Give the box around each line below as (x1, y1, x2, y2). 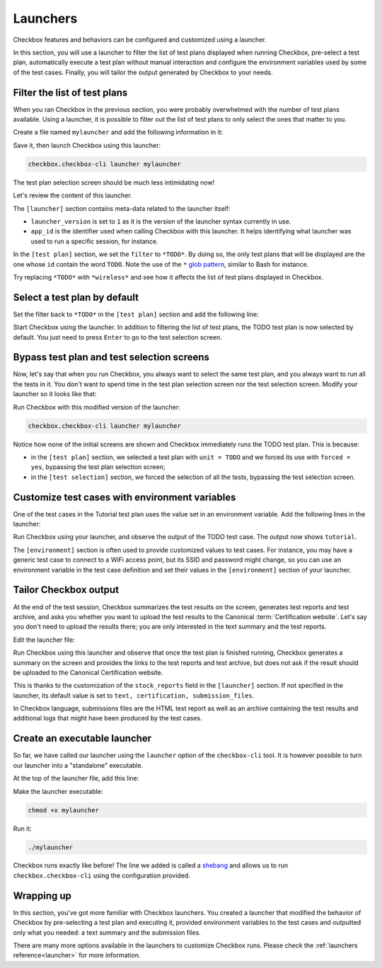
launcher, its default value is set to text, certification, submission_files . (13, 691, 255, 700)
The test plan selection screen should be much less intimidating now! (13, 178, 215, 187)
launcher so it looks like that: (13, 390, 97, 398)
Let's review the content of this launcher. (13, 191, 132, 200)
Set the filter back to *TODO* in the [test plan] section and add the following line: (13, 310, 259, 318)
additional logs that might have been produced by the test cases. (13, 714, 202, 722)
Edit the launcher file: (13, 635, 76, 644)
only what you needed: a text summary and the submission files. (13, 928, 201, 937)
